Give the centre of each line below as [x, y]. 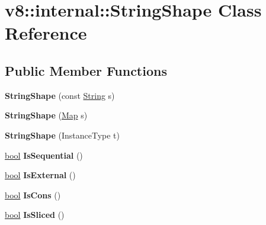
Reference [46, 33]
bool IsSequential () [44, 155]
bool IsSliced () [35, 215]
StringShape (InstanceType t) [62, 135]
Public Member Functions [86, 70]
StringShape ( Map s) [46, 115]
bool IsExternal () [40, 175]
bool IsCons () [33, 195]
